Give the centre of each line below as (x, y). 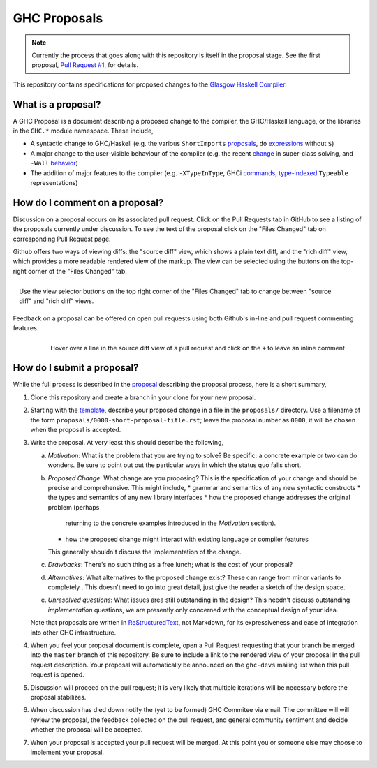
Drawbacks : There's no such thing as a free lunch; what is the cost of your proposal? (170, 565)
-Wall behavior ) (54, 163)
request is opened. (58, 674)
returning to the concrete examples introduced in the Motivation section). (171, 523)
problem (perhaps (74, 507)
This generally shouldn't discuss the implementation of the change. (145, 552)
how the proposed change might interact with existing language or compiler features (187, 539)
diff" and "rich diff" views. (57, 301)
